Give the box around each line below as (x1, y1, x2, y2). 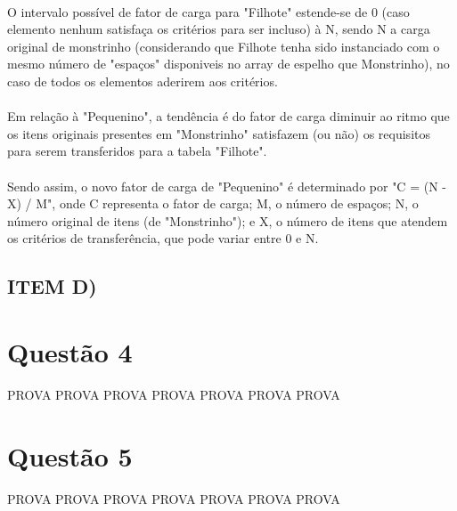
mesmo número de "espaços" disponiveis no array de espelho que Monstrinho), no (7, 54, 450, 73)
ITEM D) (7, 272, 97, 300)
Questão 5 (7, 437, 133, 474)
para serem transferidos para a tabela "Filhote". (7, 142, 267, 160)
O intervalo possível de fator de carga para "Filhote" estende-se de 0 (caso (7, 2, 410, 20)
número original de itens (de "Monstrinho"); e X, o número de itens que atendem (7, 211, 448, 230)
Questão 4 (7, 333, 133, 369)
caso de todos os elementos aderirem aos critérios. (7, 71, 278, 90)
